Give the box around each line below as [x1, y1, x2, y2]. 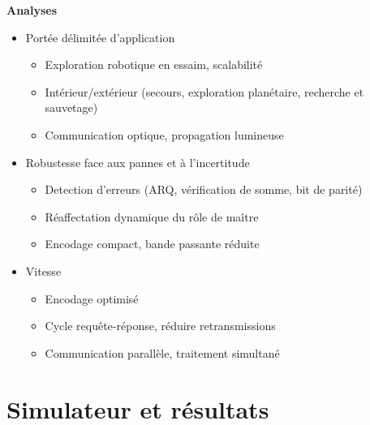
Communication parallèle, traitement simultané [45, 344, 280, 361]
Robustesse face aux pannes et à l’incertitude [25, 153, 250, 170]
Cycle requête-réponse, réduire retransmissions [45, 317, 276, 334]
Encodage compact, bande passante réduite [45, 235, 260, 252]
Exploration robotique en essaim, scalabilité [45, 56, 263, 73]
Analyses [6, 2, 57, 18]
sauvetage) [45, 99, 98, 116]
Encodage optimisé [45, 290, 139, 307]
